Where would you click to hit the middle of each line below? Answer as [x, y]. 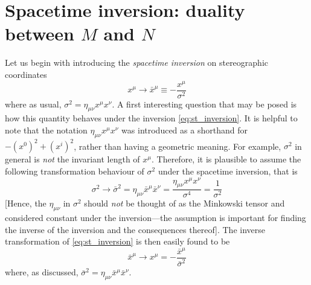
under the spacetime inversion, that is [228, 171]
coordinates [26, 74]
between [40, 34]
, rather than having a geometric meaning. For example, [178, 146]
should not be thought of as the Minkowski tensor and [184, 203]
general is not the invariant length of [72, 159]
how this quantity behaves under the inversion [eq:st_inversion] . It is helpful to [151, 118]
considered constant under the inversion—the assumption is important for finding [155, 218]
